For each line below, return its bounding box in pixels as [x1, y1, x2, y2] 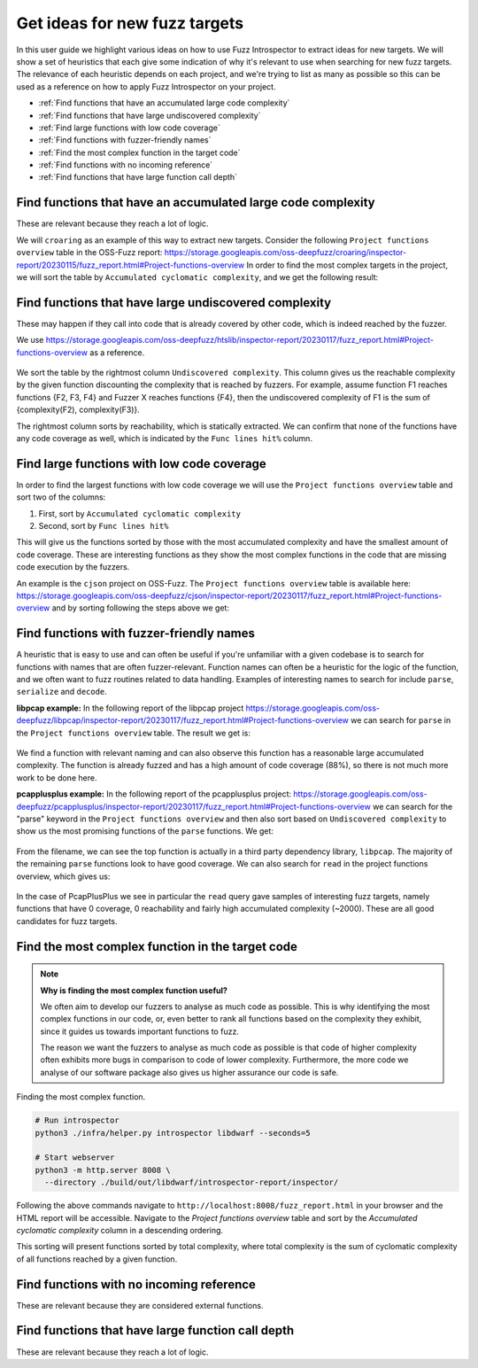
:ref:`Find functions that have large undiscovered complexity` [38, 110, 261, 120]
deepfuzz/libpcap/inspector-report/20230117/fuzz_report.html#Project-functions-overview [16, 715, 350, 726]
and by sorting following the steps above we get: [51, 602, 230, 613]
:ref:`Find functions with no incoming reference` [38, 159, 213, 170]
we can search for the [372, 801, 453, 812]
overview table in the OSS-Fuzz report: [16, 247, 163, 258]
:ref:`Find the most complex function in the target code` [38, 147, 241, 158]
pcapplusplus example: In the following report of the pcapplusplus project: [16, 789, 292, 799]
